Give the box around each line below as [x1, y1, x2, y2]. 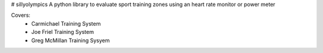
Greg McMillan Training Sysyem [31, 36, 110, 44]
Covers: [11, 12, 31, 19]
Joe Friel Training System [31, 29, 94, 36]
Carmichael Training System [31, 20, 101, 27]
